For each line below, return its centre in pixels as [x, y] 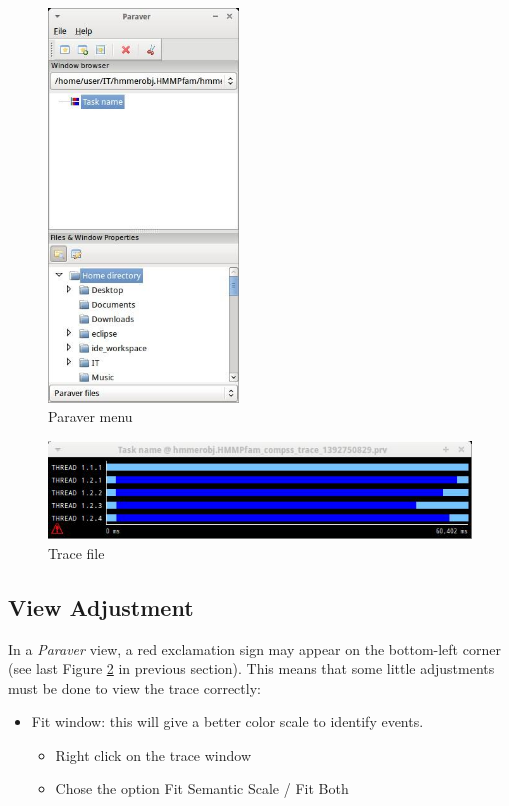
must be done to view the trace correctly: [134, 687]
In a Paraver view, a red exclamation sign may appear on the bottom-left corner [254, 648]
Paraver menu [90, 416]
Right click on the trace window [153, 754]
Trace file [76, 552]
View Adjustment [101, 606]
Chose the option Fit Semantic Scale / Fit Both [202, 788]
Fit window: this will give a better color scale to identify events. [227, 721]
